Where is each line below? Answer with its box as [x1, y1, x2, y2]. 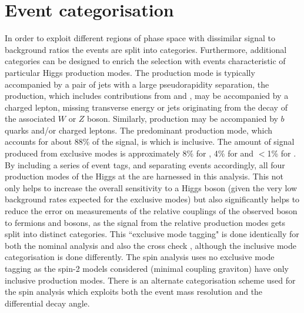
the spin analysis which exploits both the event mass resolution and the [5, 285, 263, 298]
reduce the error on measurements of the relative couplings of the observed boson [5, 205, 298, 217]
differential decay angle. [5, 297, 90, 309]
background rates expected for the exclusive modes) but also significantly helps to [5, 193, 300, 205]
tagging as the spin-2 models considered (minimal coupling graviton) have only [5, 262, 289, 274]
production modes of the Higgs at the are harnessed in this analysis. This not [5, 170, 284, 182]
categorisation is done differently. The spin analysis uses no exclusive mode [5, 251, 275, 263]
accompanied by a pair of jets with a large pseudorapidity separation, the [5, 78, 269, 90]
